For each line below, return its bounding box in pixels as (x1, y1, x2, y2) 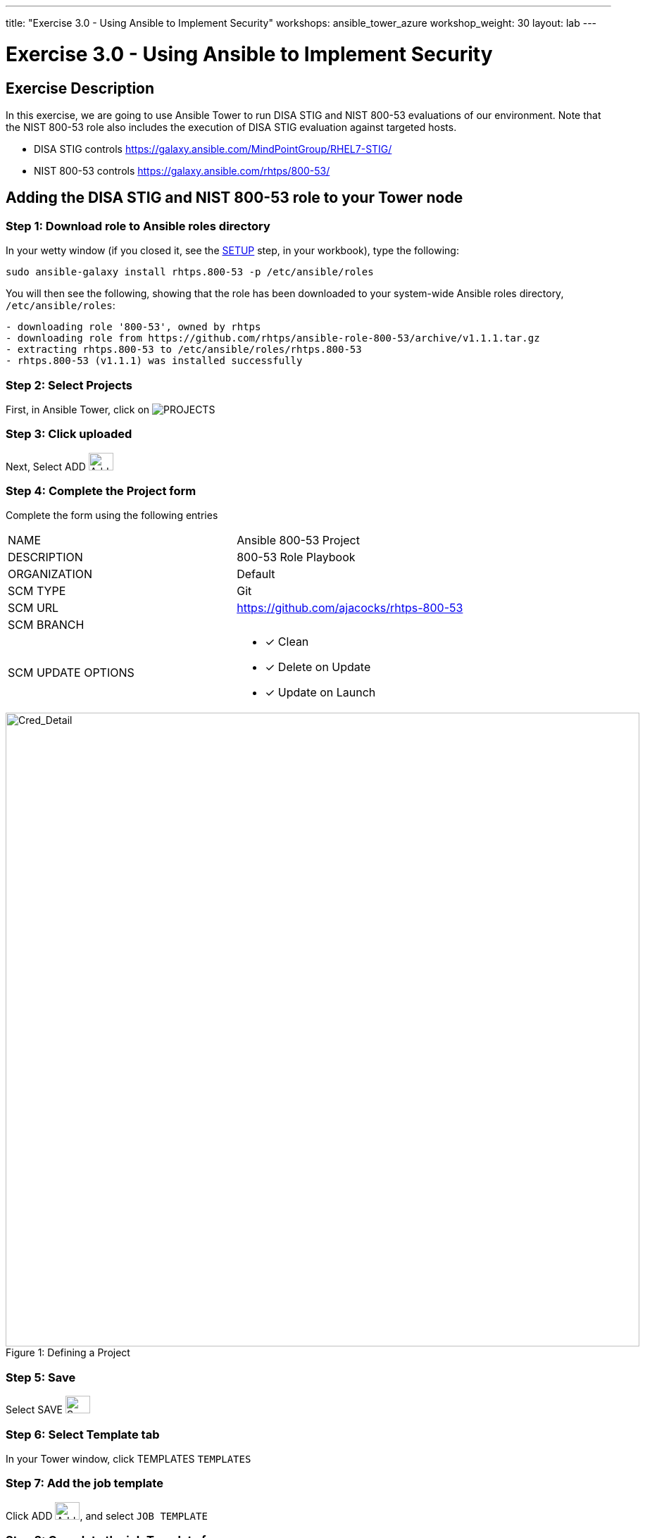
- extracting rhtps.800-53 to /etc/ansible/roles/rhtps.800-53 (6, 344, 362, 356)
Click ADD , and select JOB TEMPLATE (6, 1509, 208, 1522)
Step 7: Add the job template (6, 1476, 163, 1491)
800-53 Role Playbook (237, 550, 356, 565)
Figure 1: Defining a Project (6, 1346, 130, 1359)
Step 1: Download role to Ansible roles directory (6, 218, 270, 233)
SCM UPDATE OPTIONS (8, 665, 134, 680)
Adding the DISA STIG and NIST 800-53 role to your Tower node (6, 189, 463, 207)
